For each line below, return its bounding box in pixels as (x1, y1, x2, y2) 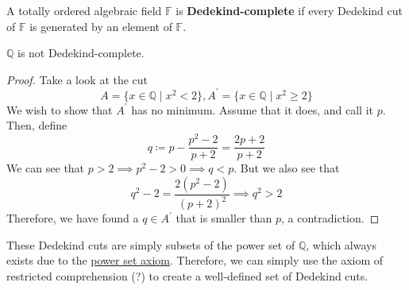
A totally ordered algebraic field (6, 2, 162, 18)
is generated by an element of (29, 17, 172, 34)
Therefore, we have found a (6, 210, 139, 226)
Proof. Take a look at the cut (6, 71, 149, 87)
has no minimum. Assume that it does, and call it (131, 101, 373, 118)
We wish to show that (6, 101, 113, 118)
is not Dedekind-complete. (17, 44, 145, 61)
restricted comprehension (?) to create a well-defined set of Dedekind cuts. (6, 267, 368, 284)
